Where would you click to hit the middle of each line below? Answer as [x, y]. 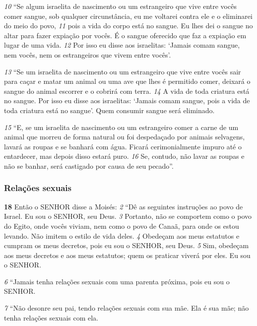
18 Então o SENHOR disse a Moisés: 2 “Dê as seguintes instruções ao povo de [124, 206]
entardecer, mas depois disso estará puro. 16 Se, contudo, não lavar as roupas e [124, 156]
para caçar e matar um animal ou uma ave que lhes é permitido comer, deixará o [127, 81]
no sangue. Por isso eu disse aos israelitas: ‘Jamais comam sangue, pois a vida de [127, 100]
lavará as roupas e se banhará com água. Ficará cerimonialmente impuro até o [123, 146]
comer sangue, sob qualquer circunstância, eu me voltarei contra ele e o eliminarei [128, 16]
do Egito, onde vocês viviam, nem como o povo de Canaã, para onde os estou [122, 226]
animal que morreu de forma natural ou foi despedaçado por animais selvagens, [125, 137]
